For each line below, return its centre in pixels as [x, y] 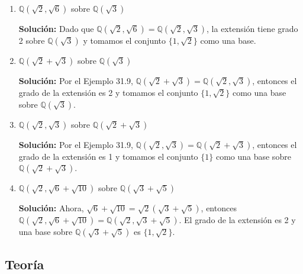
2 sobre [32, 40]
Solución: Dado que [56, 28]
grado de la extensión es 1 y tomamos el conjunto [108, 156]
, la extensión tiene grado [252, 28]
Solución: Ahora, [51, 208]
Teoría [25, 264]
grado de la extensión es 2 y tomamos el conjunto [108, 92]
